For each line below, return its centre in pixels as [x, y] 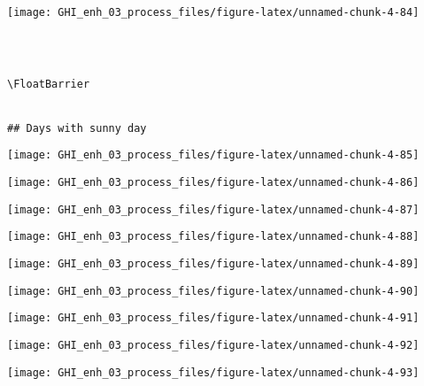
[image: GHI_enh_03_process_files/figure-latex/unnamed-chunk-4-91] [213, 318]
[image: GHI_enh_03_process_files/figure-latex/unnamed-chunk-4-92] [213, 345]
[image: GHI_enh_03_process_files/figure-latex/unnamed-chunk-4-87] [213, 209]
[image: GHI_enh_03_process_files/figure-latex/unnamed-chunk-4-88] [213, 237]
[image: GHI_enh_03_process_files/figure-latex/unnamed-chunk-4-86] [213, 182]
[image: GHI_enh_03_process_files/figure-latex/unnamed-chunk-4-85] [213, 155]
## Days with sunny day [77, 128]
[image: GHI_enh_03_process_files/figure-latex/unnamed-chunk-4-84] [213, 12]
